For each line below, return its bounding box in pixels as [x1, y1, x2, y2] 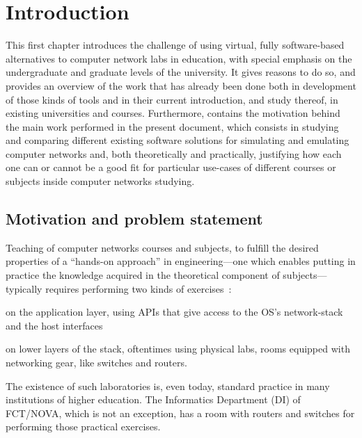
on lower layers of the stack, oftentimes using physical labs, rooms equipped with [6, 341, 350, 356]
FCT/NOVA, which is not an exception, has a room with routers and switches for [6, 405, 355, 420]
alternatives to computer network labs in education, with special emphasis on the [6, 51, 352, 65]
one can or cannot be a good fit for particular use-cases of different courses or [6, 160, 336, 175]
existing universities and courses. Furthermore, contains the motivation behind [6, 106, 340, 120]
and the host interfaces [6, 318, 103, 332]
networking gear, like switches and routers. [6, 355, 187, 370]
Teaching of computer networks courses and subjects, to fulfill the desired [6, 240, 319, 254]
